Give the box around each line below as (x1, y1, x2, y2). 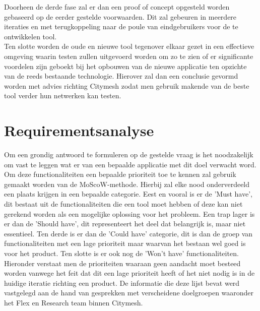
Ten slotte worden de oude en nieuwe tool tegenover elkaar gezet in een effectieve (4, 41, 254, 51)
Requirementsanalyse (4, 120, 154, 141)
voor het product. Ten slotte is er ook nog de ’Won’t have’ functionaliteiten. (4, 248, 239, 258)
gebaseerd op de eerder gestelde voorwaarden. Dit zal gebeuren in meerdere (4, 11, 237, 22)
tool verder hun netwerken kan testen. (4, 90, 121, 101)
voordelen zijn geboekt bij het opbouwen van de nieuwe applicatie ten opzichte (4, 60, 247, 71)
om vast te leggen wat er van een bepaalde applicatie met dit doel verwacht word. (4, 159, 256, 169)
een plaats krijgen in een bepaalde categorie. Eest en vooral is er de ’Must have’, (4, 189, 252, 199)
